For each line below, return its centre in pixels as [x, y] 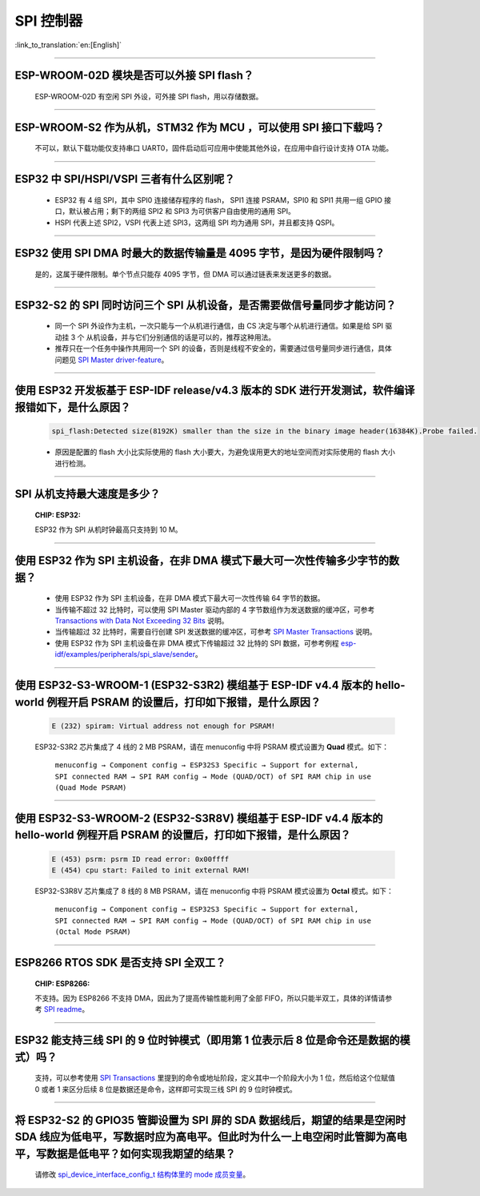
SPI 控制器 [49, 21]
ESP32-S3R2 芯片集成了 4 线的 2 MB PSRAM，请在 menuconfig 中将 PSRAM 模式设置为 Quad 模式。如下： [212, 747]
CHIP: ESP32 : [58, 515]
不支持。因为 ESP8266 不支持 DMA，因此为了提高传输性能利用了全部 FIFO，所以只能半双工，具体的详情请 [210, 998]
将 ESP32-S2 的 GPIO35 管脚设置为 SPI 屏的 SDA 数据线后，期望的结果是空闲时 [210, 1120]
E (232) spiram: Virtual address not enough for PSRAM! [164, 726]
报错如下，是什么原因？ [73, 407]
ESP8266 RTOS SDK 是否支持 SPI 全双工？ [120, 962]
